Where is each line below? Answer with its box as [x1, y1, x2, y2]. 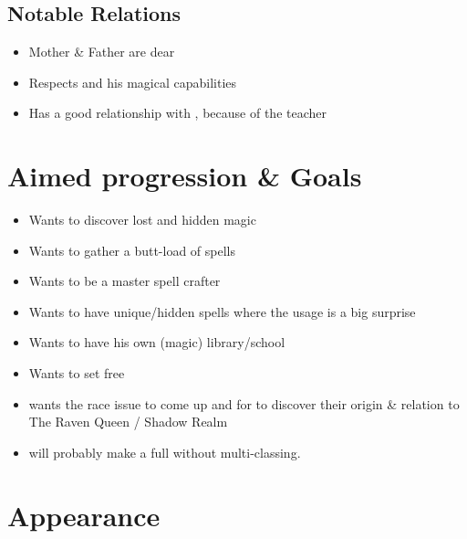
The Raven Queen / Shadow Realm [28, 412, 228, 431]
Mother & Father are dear [28, 42, 175, 61]
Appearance [7, 496, 161, 534]
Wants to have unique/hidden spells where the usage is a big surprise [28, 301, 416, 321]
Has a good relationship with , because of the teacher [28, 103, 327, 122]
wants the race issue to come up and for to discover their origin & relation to [28, 394, 460, 413]
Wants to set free [28, 364, 125, 383]
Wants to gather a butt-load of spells [28, 240, 236, 259]
